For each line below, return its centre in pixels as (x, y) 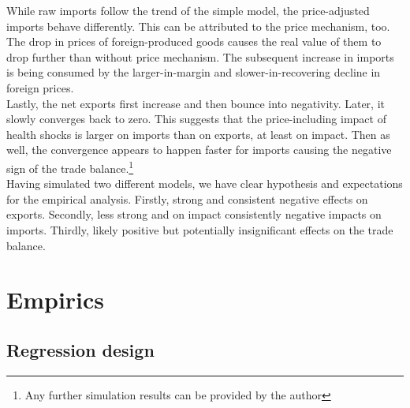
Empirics (56, 299)
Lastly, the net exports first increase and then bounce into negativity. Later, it (196, 103)
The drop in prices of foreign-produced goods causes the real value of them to (194, 41)
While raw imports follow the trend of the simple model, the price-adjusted (188, 10)
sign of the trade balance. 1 (70, 167)
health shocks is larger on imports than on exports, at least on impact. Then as (198, 134)
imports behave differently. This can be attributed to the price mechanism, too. (198, 26)
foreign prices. (40, 87)
